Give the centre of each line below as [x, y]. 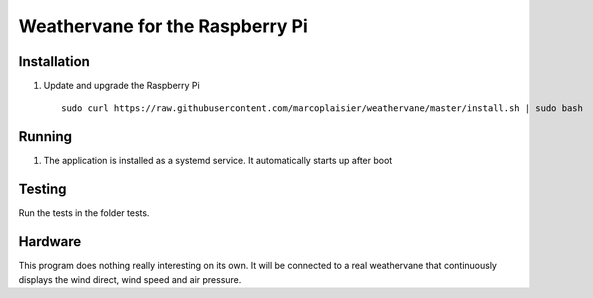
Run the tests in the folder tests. [84, 213]
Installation [54, 61]
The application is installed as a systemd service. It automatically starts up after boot [218, 161]
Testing [42, 189]
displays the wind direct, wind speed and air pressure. [130, 279]
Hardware [50, 241]
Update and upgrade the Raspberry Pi [121, 86]
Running [45, 136]
